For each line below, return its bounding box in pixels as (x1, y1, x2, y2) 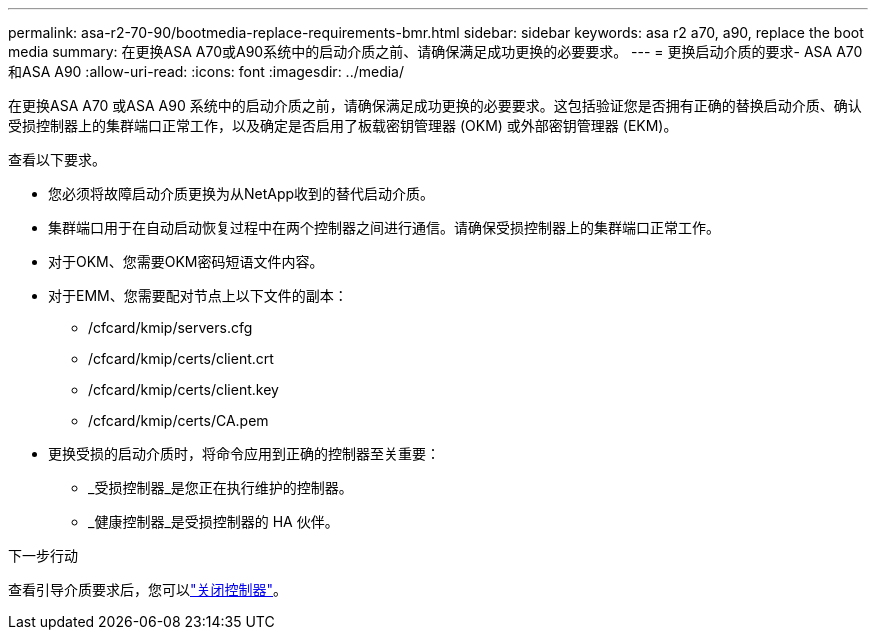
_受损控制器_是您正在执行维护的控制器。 (88, 479, 353, 496)
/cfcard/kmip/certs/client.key (88, 381, 279, 398)
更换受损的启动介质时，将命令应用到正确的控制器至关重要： (48, 445, 440, 462)
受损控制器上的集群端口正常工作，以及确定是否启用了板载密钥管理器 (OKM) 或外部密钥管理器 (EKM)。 (8, 117, 678, 134)
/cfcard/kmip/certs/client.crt (88, 350, 274, 367)
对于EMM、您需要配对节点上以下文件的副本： (48, 287, 348, 304)
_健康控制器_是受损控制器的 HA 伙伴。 (88, 513, 339, 530)
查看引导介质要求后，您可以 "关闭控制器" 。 (8, 581, 288, 598)
